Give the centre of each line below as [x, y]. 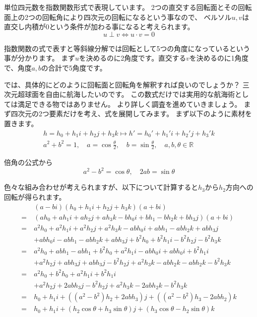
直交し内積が [25, 27]
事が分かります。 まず [40, 58]
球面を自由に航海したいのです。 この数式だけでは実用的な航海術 [130, 94]
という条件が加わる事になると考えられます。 [122, 27]
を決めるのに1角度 [219, 58]
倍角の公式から [28, 162]
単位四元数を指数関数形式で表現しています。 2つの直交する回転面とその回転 [128, 7]
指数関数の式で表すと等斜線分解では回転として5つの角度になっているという [127, 48]
